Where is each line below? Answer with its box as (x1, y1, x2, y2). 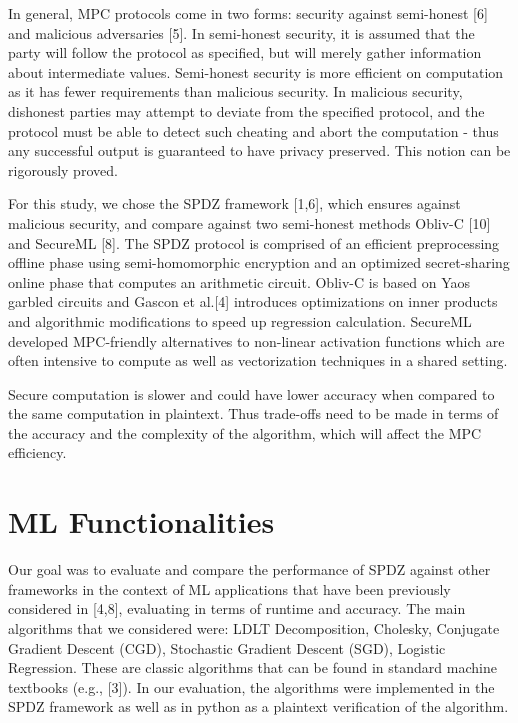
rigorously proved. (8, 159, 118, 180)
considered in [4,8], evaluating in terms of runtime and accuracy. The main (8, 598, 466, 619)
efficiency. (8, 442, 67, 463)
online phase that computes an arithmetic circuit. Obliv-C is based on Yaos (8, 271, 471, 292)
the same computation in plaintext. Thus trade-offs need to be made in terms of (8, 403, 499, 424)
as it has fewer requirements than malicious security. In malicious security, (8, 81, 463, 102)
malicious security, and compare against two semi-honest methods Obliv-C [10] (8, 212, 491, 233)
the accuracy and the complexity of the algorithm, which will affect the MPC (8, 422, 482, 443)
